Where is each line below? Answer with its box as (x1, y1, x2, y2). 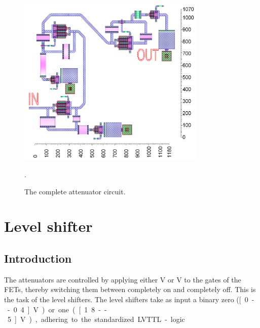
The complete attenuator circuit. (24, 186, 126, 196)
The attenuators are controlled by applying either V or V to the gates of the (4, 274, 241, 284)
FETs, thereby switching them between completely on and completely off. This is (4, 284, 256, 295)
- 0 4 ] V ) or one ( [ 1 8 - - (7, 304, 107, 314)
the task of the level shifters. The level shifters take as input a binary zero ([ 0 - (4, 294, 254, 304)
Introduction (4, 250, 72, 266)
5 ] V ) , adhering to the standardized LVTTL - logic (7, 314, 185, 324)
